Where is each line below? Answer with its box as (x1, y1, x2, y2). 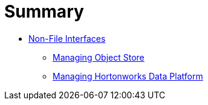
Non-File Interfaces (28, 33, 106, 44)
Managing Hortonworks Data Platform (53, 70, 203, 81)
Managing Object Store (53, 52, 145, 63)
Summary (4, 1, 84, 22)
